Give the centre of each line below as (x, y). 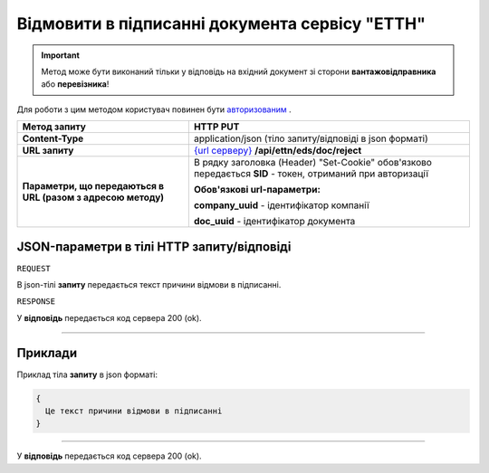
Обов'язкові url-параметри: (257, 190)
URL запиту (48, 151)
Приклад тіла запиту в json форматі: (87, 374)
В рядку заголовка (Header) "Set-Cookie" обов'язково (312, 163)
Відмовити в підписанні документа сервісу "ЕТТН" (221, 24)
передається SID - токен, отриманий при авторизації (311, 174)
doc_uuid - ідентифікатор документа (274, 222)
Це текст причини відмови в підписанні (134, 411)
